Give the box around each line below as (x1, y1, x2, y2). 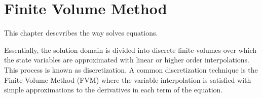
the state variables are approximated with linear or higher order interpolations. (4, 54, 250, 65)
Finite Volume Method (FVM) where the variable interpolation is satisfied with (4, 74, 251, 85)
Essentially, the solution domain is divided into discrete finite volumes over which (4, 44, 257, 55)
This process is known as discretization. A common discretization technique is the (4, 64, 258, 75)
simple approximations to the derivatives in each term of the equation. (4, 84, 223, 95)
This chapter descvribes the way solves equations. (4, 27, 158, 38)
